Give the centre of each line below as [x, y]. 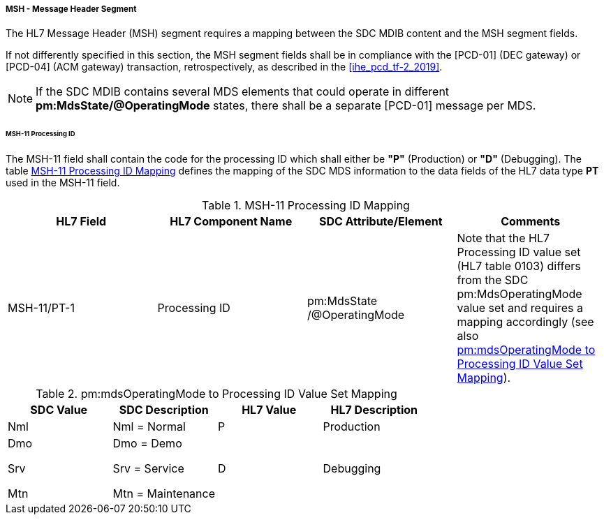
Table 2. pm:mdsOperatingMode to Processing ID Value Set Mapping [216, 394]
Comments [531, 222]
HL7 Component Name [231, 222]
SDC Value [59, 410]
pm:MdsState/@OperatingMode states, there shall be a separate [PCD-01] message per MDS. [286, 106]
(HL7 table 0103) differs [519, 266]
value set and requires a [520, 308]
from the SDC [493, 280]
